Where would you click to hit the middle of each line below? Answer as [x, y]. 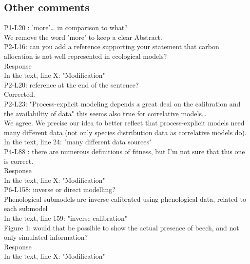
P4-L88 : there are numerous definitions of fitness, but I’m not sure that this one [125, 151]
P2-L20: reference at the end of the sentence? [71, 84]
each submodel [26, 208]
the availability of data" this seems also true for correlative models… [105, 113]
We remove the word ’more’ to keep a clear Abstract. [83, 37]
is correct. [19, 161]
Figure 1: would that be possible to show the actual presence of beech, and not [122, 227]
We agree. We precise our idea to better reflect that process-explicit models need [124, 123]
